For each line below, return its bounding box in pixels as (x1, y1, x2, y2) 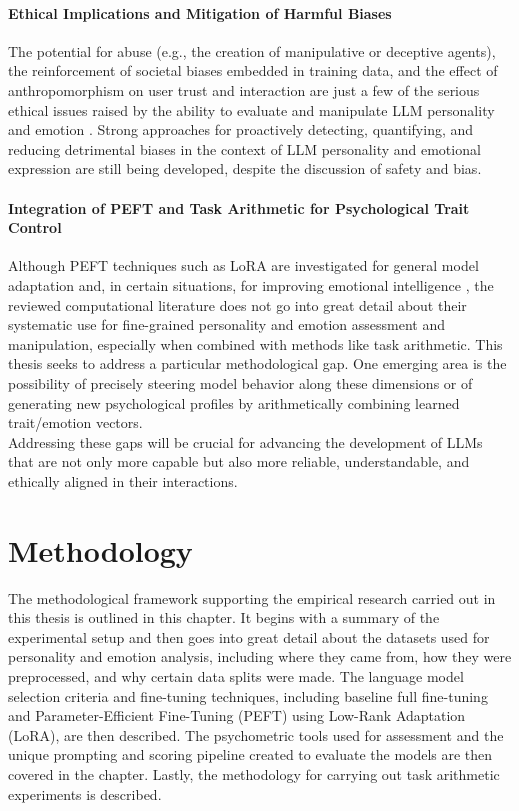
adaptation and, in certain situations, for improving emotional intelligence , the (8, 274, 494, 295)
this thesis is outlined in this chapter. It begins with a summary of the (8, 607, 440, 628)
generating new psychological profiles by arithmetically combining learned (8, 392, 460, 413)
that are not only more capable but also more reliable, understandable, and (8, 451, 470, 472)
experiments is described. (8, 783, 162, 804)
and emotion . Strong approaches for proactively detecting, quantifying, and (8, 119, 474, 140)
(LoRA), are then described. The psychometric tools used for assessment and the (8, 724, 504, 745)
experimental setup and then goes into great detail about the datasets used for (8, 626, 490, 647)
